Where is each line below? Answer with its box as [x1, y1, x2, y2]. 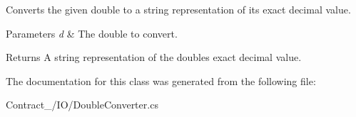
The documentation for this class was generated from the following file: [6, 73, 316, 88]
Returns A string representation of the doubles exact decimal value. [6, 50, 302, 65]
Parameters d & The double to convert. [6, 26, 178, 40]
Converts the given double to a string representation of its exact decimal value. [6, 2, 351, 16]
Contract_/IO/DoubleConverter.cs [6, 97, 158, 112]
